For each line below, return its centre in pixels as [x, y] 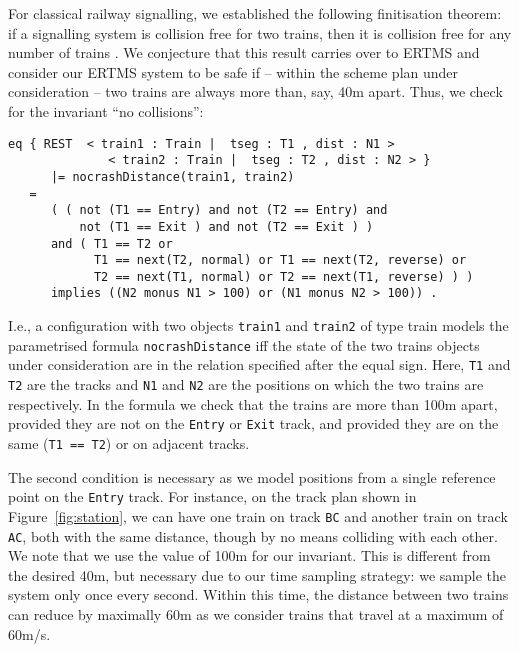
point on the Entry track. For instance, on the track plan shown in [212, 496]
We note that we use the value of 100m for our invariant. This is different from [249, 555]
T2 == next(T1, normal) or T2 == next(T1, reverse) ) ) [283, 276]
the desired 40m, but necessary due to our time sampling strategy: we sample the [257, 574]
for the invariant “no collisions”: [106, 110]
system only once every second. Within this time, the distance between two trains [258, 594]
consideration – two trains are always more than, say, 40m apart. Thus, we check [255, 91]
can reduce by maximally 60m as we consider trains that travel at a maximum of [256, 614]
